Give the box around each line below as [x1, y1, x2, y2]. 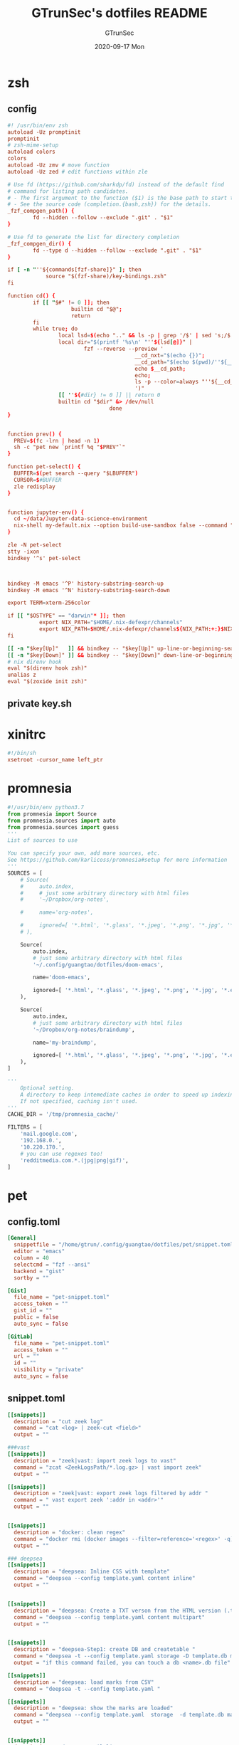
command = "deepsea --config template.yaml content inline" [14, 1575, 196, 1582]
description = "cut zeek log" [14, 1418, 103, 1425]
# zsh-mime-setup [7, 142, 59, 149]
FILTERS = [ [7, 1124, 43, 1131]
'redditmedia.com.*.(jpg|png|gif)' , [20, 1156, 129, 1164]
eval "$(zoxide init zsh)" [7, 678, 87, 685]
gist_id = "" [14, 1307, 53, 1314]
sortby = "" [14, 1274, 50, 1282]
